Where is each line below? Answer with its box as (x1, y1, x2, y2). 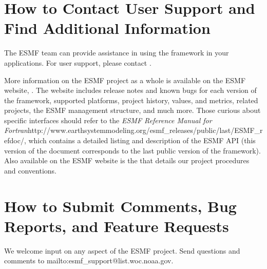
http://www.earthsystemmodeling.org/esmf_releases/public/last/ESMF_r (28, 125, 263, 136)
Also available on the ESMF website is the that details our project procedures (4, 155, 250, 166)
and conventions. (4, 165, 56, 176)
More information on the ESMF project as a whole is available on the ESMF (4, 74, 246, 85)
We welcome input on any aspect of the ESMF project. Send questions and (4, 245, 240, 256)
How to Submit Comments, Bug (4, 195, 237, 216)
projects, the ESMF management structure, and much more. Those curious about (4, 105, 261, 116)
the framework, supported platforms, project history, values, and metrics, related (4, 94, 258, 105)
